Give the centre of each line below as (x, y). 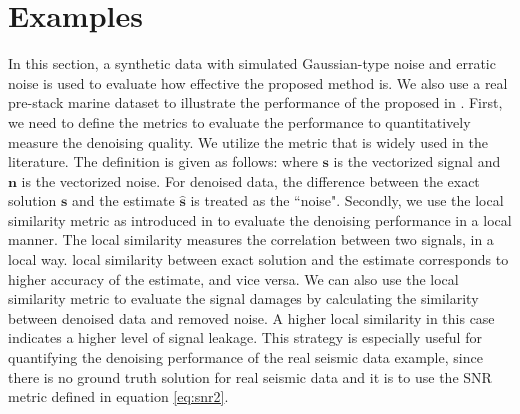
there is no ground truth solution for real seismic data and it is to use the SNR (250, 376)
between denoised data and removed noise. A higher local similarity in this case (251, 317)
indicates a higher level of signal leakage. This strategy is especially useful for (245, 337)
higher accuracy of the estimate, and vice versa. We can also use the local (233, 278)
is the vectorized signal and (417, 161)
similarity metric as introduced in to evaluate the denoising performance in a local (260, 219)
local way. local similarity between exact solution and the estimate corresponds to (258, 259)
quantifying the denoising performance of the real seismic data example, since (245, 357)
